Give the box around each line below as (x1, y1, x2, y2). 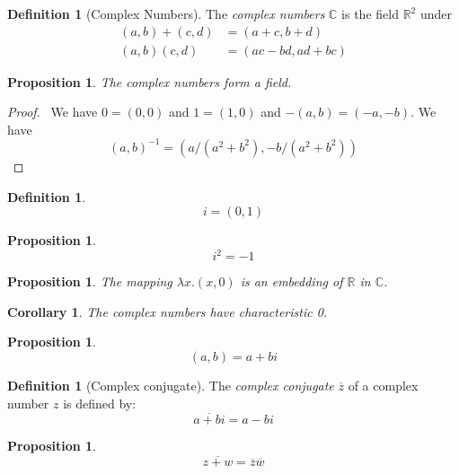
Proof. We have (7, 102, 98, 121)
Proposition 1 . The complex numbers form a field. (7, 72, 292, 91)
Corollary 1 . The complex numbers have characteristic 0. (7, 302, 328, 320)
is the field (341, 4, 399, 22)
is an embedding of (240, 272, 343, 291)
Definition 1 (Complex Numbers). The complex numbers (7, 4, 325, 22)
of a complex (348, 376, 419, 394)
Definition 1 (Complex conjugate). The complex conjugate (7, 376, 334, 394)
